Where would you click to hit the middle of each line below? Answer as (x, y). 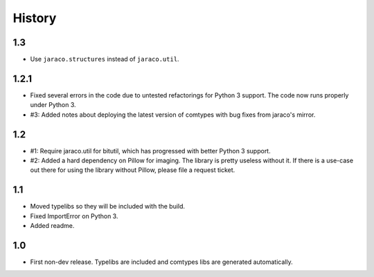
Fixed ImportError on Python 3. (74, 216)
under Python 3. (53, 105)
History (35, 18)
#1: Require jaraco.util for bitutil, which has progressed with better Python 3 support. (150, 151)
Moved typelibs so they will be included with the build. (108, 207)
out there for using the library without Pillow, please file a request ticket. (133, 170)
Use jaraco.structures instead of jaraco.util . (105, 59)
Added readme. (52, 226)
